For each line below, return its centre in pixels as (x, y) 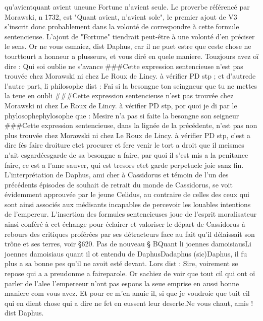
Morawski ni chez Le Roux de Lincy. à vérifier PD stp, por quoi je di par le (121, 105)
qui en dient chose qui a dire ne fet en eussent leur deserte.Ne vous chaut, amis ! (129, 303)
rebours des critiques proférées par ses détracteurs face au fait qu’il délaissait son (130, 234)
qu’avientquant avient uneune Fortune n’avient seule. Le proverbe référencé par (127, 7)
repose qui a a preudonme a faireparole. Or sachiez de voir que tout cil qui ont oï (130, 273)
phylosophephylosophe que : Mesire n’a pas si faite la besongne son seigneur (122, 115)
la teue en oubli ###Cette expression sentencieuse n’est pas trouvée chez (119, 95)
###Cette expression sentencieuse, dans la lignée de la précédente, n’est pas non (131, 125)
